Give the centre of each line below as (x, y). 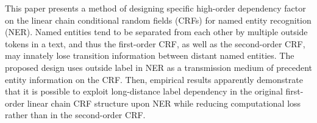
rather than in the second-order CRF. (75, 115)
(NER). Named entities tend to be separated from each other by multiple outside (156, 32)
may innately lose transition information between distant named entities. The (150, 55)
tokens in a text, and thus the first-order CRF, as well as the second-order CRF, (155, 43)
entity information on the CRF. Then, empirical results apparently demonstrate (154, 79)
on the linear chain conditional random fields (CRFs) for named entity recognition (158, 20)
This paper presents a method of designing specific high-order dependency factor (155, 8)
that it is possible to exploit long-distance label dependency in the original (144, 91)
